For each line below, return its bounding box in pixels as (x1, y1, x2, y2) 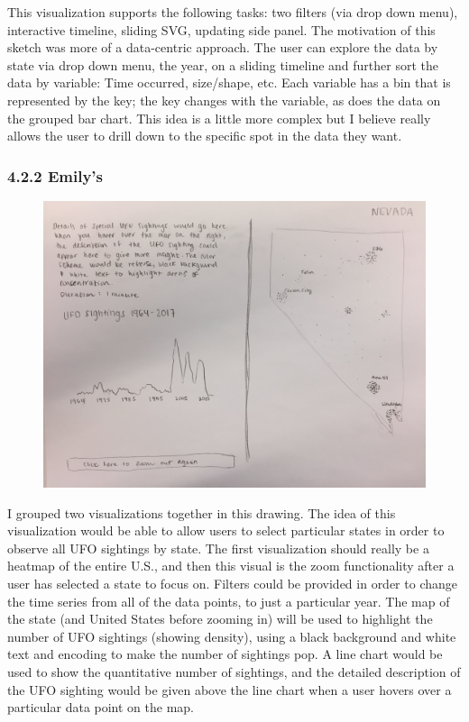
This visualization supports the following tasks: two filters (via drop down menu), (7, 3, 458, 21)
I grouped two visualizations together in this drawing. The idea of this (7, 503, 396, 522)
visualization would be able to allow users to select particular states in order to (7, 521, 445, 540)
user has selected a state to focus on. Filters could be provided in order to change (7, 573, 457, 592)
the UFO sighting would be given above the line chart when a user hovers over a (7, 680, 452, 699)
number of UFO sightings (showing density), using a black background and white (7, 626, 456, 645)
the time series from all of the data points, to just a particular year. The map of (7, 591, 450, 610)
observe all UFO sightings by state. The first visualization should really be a (7, 538, 429, 557)
